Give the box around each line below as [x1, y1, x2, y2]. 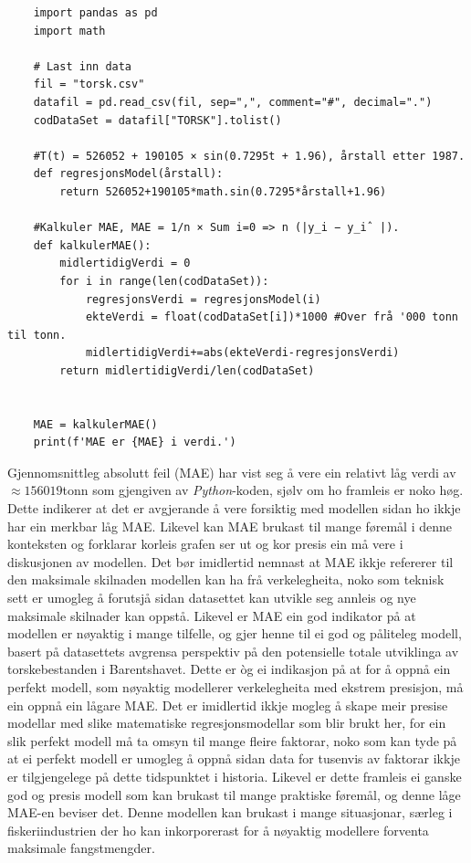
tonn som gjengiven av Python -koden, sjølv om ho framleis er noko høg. [62, 480, 464, 500]
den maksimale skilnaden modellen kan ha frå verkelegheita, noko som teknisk [7, 570, 445, 589]
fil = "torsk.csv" [33, 78, 145, 91]
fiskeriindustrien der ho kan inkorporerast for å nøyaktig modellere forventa [7, 820, 429, 839]
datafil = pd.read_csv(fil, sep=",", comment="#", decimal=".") [33, 95, 433, 109]
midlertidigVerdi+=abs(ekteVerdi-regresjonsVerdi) [85, 346, 400, 360]
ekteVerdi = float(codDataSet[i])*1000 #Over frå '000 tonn [85, 310, 458, 324]
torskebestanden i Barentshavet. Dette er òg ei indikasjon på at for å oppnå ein [7, 659, 451, 679]
